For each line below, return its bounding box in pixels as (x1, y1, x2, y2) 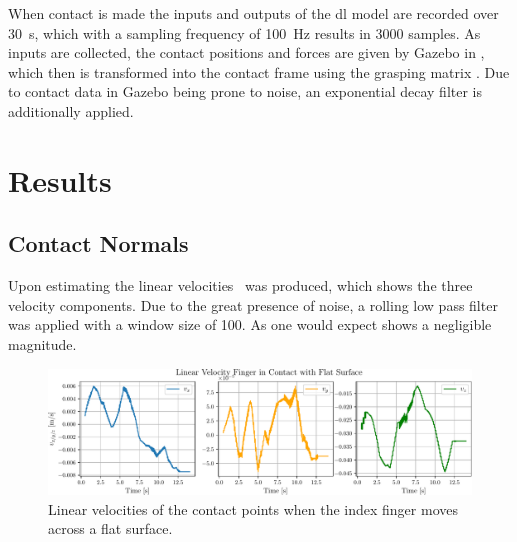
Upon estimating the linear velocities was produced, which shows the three (8, 275, 473, 296)
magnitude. (8, 333, 77, 354)
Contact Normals (8, 228, 189, 259)
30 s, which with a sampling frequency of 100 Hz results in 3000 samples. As (8, 22, 481, 43)
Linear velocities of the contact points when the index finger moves (48, 498, 458, 519)
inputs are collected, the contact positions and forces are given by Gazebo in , (8, 42, 485, 63)
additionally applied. (8, 100, 134, 121)
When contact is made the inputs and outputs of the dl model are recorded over (8, 3, 499, 23)
